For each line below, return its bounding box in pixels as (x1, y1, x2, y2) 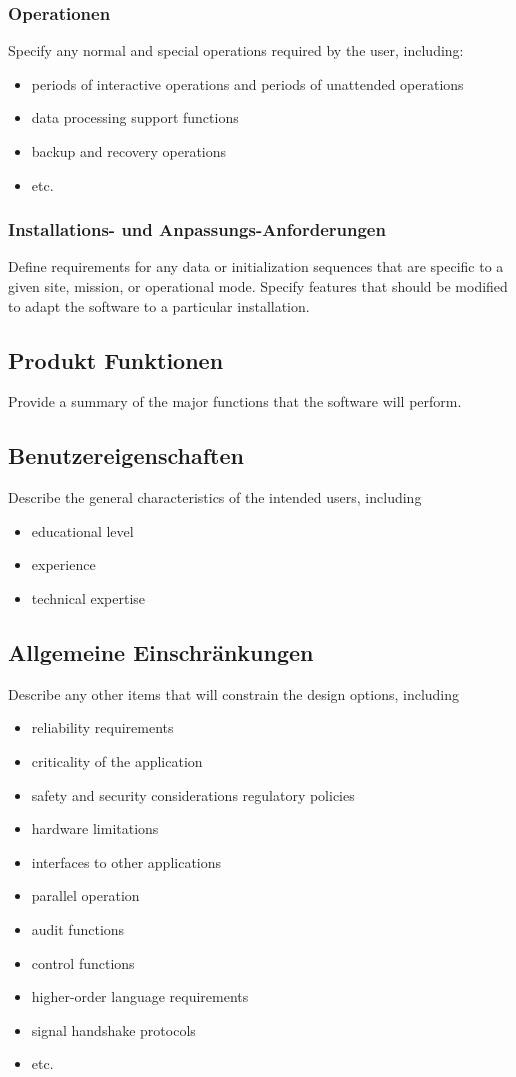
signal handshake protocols (31, 1019, 196, 1040)
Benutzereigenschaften (8, 440, 244, 471)
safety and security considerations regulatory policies (31, 784, 355, 805)
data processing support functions (31, 107, 239, 128)
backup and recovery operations (31, 141, 227, 161)
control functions (31, 952, 135, 973)
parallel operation (31, 885, 140, 906)
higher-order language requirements (31, 986, 249, 1007)
